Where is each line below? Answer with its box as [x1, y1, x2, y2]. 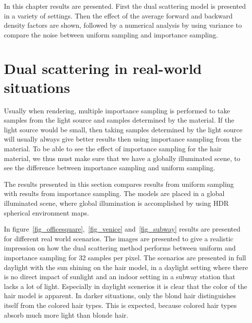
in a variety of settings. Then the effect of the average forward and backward [4, 10, 233, 20]
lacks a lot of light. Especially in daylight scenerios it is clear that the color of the [4, 281, 248, 291]
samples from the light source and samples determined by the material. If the [4, 115, 234, 125]
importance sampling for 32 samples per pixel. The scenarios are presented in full [4, 252, 246, 262]
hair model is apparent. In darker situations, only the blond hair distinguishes [4, 290, 236, 301]
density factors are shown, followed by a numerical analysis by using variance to [4, 20, 242, 30]
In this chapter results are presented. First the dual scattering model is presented [4, 1, 246, 11]
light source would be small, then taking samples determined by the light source [4, 124, 243, 134]
